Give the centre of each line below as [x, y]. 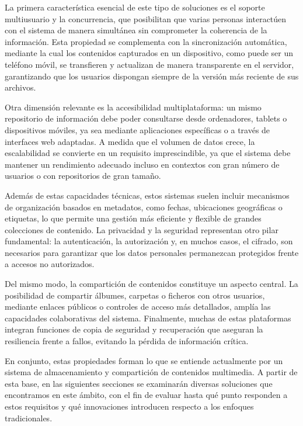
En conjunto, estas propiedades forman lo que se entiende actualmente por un [144, 360]
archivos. [20, 87]
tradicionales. [29, 418]
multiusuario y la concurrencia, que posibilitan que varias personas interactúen [146, 18]
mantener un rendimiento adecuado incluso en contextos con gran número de [142, 164]
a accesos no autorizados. [50, 264]
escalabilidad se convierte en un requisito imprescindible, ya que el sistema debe [148, 153]
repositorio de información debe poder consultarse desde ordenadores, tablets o [146, 118]
